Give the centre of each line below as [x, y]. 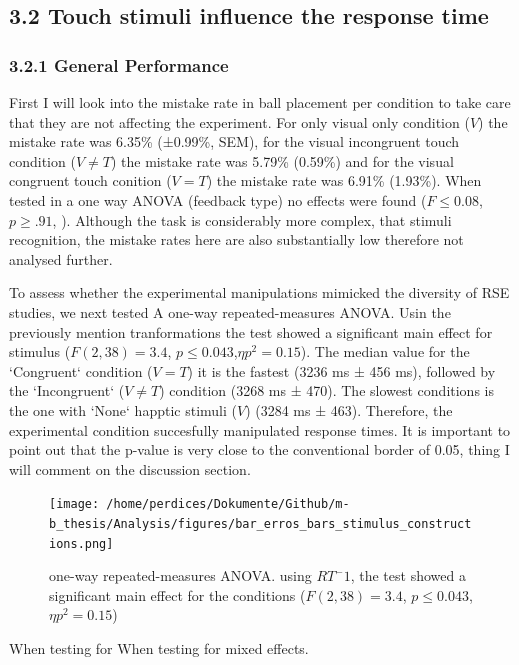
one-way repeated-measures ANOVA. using [180, 575]
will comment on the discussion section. [130, 468]
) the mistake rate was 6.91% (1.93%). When [344, 180]
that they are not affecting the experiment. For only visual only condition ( [239, 121]
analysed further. [61, 258]
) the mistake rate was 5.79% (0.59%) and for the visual [282, 160]
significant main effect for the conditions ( [177, 594]
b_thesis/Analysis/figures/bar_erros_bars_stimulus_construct [260, 523]
